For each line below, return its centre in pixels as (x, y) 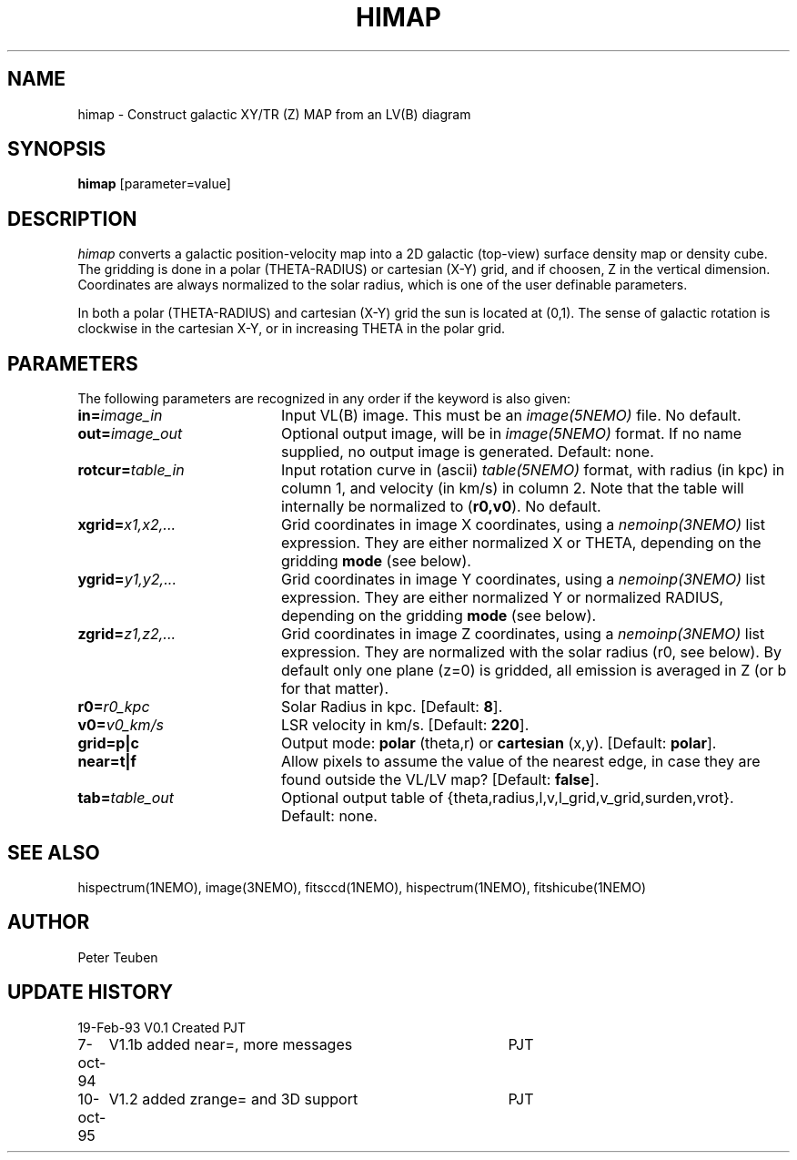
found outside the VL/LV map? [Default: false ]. (440, 780)
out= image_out (130, 434)
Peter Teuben (118, 957)
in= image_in (120, 416)
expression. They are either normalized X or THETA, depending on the (521, 543)
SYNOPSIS (57, 149)
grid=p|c (108, 743)
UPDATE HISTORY (91, 992)
